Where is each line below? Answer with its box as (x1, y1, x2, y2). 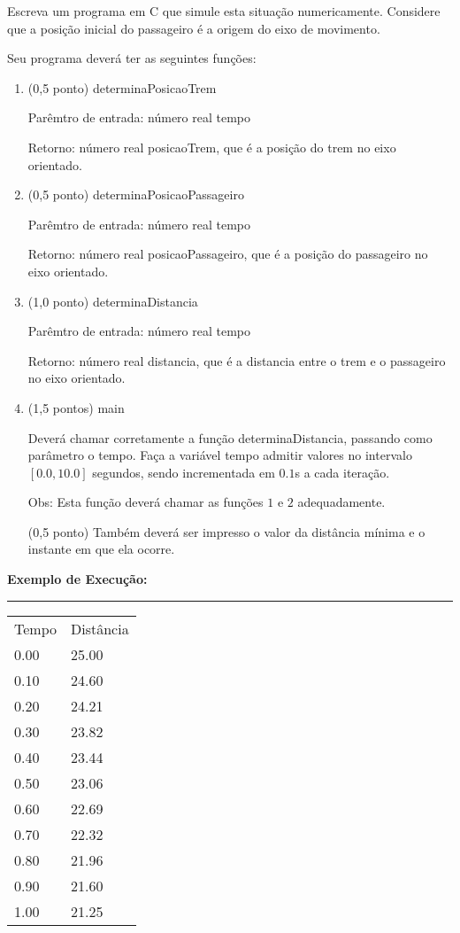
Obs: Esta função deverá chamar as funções (27, 493, 264, 511)
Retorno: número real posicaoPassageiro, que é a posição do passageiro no (27, 245, 428, 263)
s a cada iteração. (295, 463, 390, 481)
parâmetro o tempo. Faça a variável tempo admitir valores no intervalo (27, 446, 412, 464)
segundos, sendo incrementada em (92, 463, 275, 481)
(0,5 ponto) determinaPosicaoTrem (27, 78, 217, 97)
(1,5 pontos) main (27, 398, 125, 416)
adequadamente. (297, 493, 386, 511)
